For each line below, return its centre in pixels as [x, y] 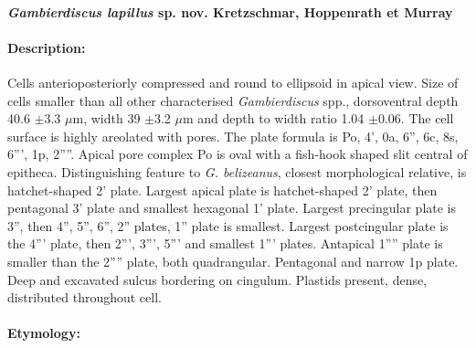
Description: [47, 47]
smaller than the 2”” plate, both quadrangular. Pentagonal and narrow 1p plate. [233, 261]
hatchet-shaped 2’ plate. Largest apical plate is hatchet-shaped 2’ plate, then [222, 190]
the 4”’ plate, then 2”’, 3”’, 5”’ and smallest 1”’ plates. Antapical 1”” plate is [225, 243]
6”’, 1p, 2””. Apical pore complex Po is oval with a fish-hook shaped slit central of [238, 154]
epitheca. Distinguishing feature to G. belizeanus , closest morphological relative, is [237, 171]
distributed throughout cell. [85, 297]
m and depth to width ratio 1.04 [273, 118]
